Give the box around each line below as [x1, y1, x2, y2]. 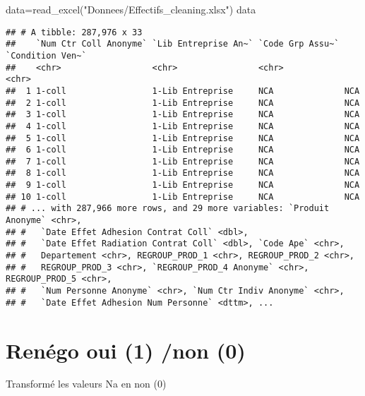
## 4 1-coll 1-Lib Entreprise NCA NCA [6, 121, 360, 131]
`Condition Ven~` [6, 50, 87, 61]
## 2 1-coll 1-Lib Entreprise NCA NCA [6, 97, 360, 108]
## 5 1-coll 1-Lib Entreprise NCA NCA [6, 133, 360, 143]
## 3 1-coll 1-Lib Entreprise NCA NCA [6, 109, 360, 120]
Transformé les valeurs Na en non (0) [6, 376, 167, 391]
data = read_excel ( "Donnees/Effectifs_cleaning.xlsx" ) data [6, 2, 256, 16]
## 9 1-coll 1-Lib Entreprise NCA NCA [6, 180, 360, 191]
